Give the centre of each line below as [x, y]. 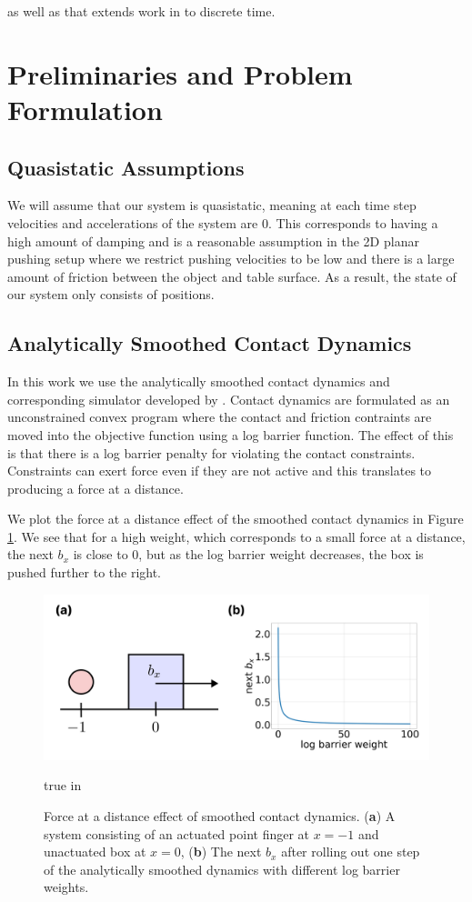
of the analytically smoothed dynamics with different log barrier [222, 869]
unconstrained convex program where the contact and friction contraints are [220, 417]
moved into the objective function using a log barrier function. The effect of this [231, 434]
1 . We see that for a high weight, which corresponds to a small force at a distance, [236, 536]
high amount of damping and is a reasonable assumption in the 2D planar [213, 241]
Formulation [85, 109]
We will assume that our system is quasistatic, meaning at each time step [212, 205]
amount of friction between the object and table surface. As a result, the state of [232, 276]
